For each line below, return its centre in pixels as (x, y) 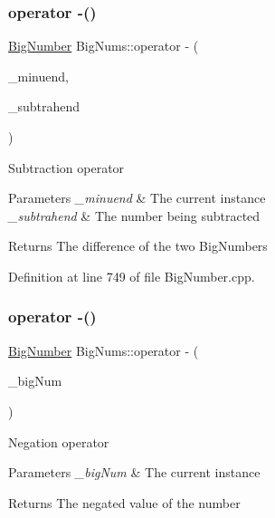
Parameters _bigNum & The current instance (134, 472)
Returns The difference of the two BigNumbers (138, 246)
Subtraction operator (66, 167)
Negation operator (59, 441)
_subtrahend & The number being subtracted (134, 215)
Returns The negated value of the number (124, 502)
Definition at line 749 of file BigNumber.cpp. (132, 276)
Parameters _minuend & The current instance (137, 198)
